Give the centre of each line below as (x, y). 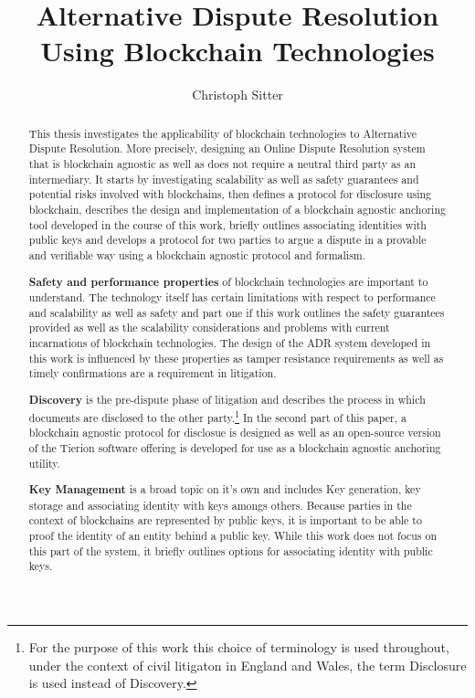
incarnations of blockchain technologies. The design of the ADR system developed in (230, 343)
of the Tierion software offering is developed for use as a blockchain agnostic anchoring (235, 447)
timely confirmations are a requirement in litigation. (153, 373)
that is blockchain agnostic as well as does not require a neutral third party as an (222, 164)
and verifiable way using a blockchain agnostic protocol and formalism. (197, 254)
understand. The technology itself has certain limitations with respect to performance (232, 297)
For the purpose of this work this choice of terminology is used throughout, (239, 647)
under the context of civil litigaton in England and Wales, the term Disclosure (248, 665)
